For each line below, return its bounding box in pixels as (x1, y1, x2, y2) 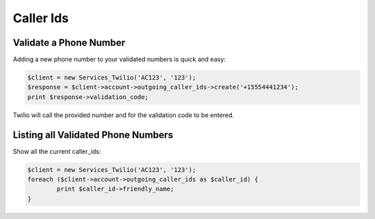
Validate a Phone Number (12, 37, 126, 49)
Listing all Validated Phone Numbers (12, 129, 174, 141)
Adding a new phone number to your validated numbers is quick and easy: (12, 55, 226, 64)
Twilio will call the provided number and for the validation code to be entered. (12, 111, 235, 119)
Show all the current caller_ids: (12, 147, 101, 155)
